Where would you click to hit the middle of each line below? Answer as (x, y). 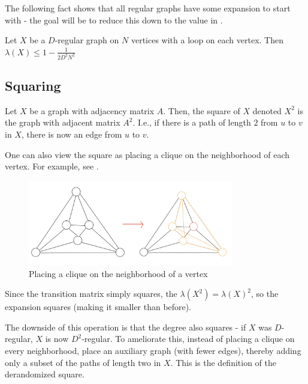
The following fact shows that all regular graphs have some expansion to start (148, 8)
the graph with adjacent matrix (63, 122)
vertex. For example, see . (52, 166)
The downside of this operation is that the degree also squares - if (126, 327)
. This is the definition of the (223, 362)
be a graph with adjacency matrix (92, 110)
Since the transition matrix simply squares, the (91, 294)
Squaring (33, 86)
